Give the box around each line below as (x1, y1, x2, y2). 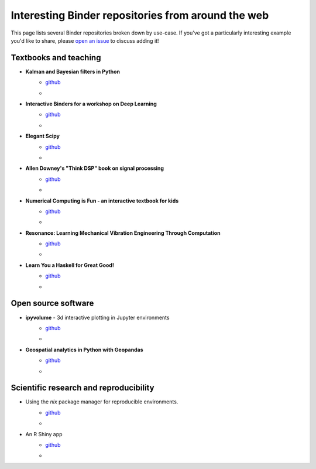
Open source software (11, 299, 94, 309)
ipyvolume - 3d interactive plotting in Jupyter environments (25, 314, 170, 321)
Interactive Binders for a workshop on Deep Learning (25, 100, 157, 108)
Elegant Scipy (25, 132, 60, 140)
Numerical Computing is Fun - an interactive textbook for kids (25, 197, 179, 204)
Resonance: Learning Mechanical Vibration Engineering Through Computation (25, 229, 221, 237)
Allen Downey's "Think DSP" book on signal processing (25, 165, 164, 172)
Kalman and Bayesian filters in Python (25, 68, 120, 75)
